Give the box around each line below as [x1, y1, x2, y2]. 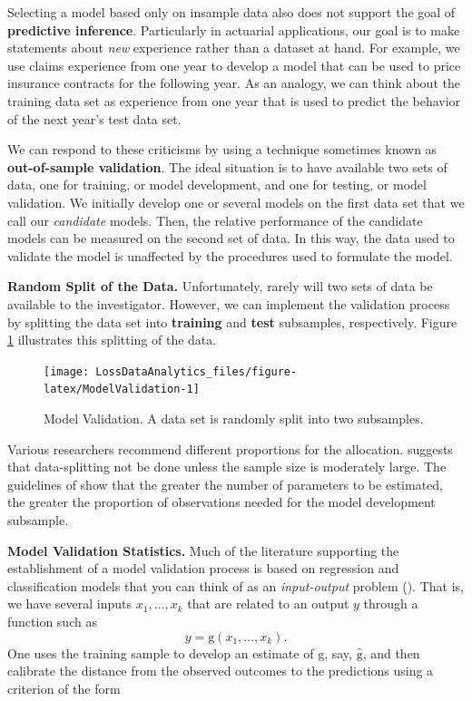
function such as [7, 611, 97, 630]
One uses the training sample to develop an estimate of [7, 643, 314, 662]
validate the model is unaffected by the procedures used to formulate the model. [7, 246, 453, 265]
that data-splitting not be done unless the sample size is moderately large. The [7, 457, 447, 476]
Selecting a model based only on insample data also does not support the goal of [7, 3, 456, 21]
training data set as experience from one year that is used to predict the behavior [7, 91, 461, 110]
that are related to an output [187, 594, 349, 613]
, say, [324, 643, 352, 662]
